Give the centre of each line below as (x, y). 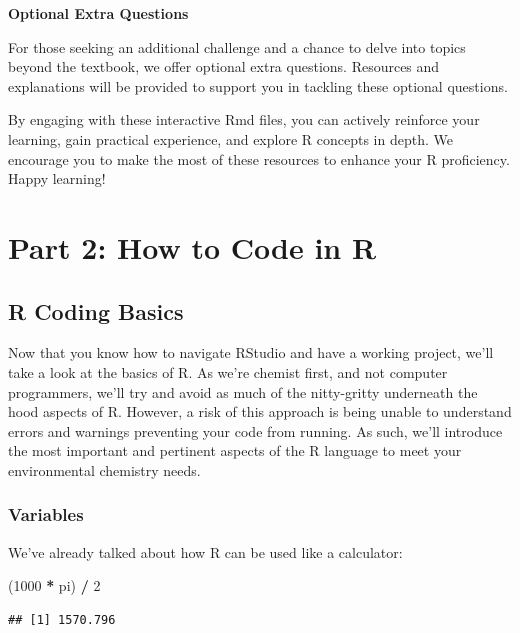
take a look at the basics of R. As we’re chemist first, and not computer (228, 371)
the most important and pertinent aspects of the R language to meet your (235, 450)
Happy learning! (57, 178)
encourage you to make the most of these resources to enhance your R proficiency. (259, 158)
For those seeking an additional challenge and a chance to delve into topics (237, 46)
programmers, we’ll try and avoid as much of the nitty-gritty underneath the (243, 391)
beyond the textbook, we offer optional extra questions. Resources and (224, 66)
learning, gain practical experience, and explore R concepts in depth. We (230, 138)
